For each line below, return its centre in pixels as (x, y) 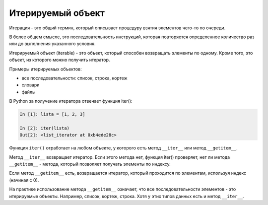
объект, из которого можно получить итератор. (60, 60)
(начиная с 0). (24, 180)
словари (31, 85)
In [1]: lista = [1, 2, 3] (52, 114)
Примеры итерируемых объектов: (45, 69)
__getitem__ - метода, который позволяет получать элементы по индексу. (90, 164)
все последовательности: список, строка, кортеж (74, 78)
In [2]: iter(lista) (44, 128)
